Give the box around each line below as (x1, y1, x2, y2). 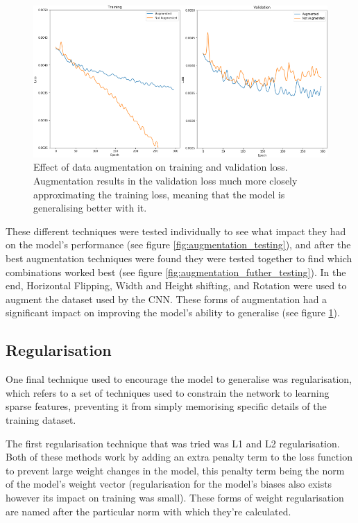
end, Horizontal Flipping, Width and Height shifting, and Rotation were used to (6, 278, 347, 293)
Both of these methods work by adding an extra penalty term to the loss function (6, 449, 352, 464)
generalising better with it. (33, 200, 147, 215)
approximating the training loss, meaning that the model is (33, 187, 285, 201)
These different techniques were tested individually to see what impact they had (6, 223, 346, 238)
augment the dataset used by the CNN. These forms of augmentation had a (6, 291, 327, 306)
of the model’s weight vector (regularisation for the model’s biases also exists (6, 477, 332, 491)
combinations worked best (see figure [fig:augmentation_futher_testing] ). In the (6, 264, 346, 279)
